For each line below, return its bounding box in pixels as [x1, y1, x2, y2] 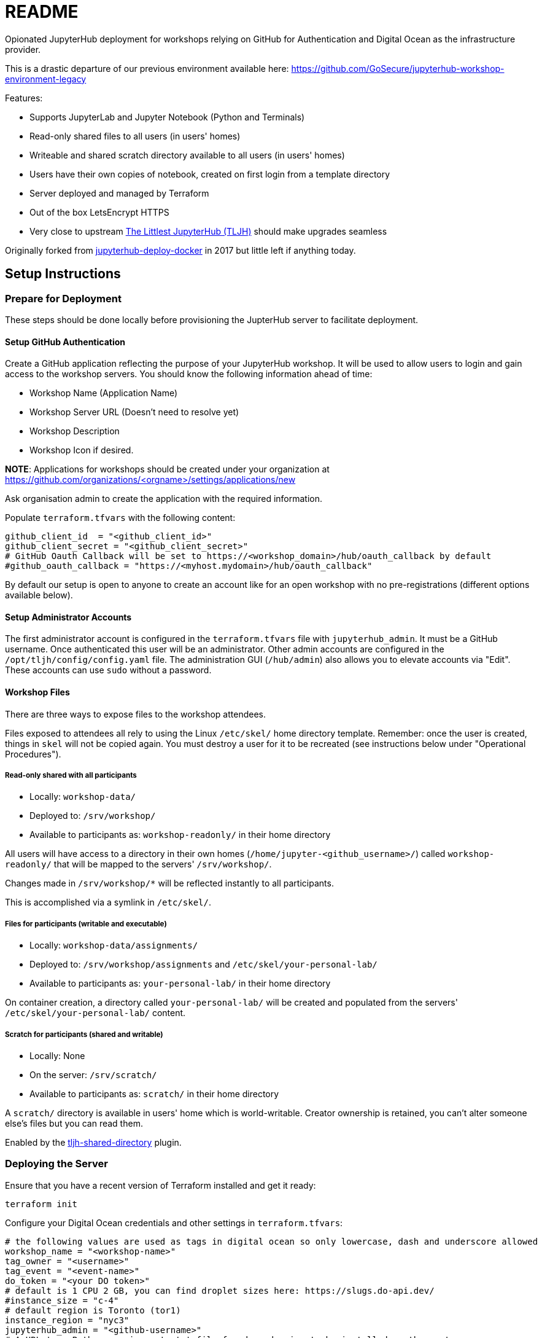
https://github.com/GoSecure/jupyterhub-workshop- [291, 63, 505, 74]
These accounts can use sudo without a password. [5, 665, 212, 676]
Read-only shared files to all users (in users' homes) [29, 130, 241, 141]
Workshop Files [5, 687, 70, 698]
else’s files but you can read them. [5, 1117, 143, 1129]
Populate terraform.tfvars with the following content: [5, 512, 236, 523]
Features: [5, 92, 43, 103]
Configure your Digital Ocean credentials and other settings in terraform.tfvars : [5, 1217, 343, 1228]
